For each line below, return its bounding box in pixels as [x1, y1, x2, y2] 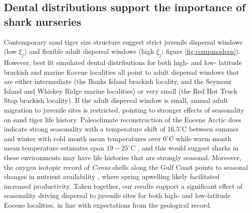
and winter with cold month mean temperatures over [4, 133, 161, 143]
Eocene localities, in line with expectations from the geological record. [4, 199, 212, 210]
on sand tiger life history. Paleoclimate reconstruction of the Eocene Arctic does [4, 114, 241, 124]
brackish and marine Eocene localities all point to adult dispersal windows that [4, 66, 239, 77]
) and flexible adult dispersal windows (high [24, 46, 154, 56]
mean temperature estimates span [4, 143, 104, 153]
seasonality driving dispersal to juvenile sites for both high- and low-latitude [4, 190, 231, 200]
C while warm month [169, 133, 232, 143]
